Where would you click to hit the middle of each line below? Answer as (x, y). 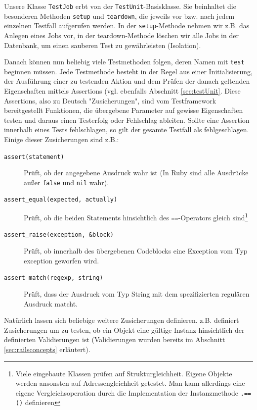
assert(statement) (34, 157)
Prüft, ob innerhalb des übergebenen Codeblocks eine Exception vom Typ (136, 251)
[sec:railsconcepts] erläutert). (47, 349)
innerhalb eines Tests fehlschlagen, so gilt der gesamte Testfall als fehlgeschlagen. (127, 129)
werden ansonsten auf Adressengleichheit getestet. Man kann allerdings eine (130, 383)
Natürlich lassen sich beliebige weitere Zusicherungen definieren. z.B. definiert (122, 320)
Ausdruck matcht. (51, 303)
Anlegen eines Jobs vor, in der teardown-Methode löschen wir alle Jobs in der (121, 35)
